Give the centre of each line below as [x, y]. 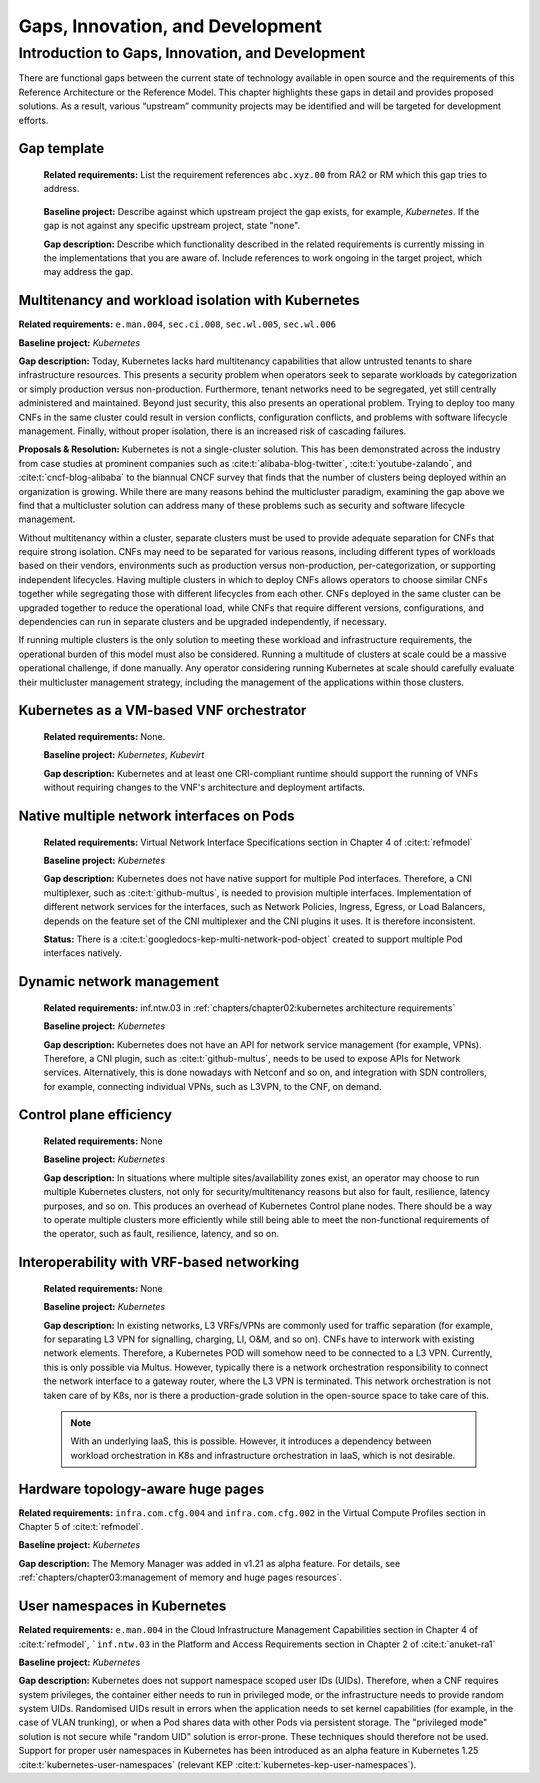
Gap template [61, 148]
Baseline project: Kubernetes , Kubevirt [124, 755]
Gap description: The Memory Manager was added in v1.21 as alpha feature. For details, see [209, 1563]
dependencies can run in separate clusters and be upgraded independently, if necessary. [202, 622]
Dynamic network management [119, 981]
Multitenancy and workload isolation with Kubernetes [189, 300]
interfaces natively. [82, 953]
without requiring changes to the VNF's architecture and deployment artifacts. [204, 787]
